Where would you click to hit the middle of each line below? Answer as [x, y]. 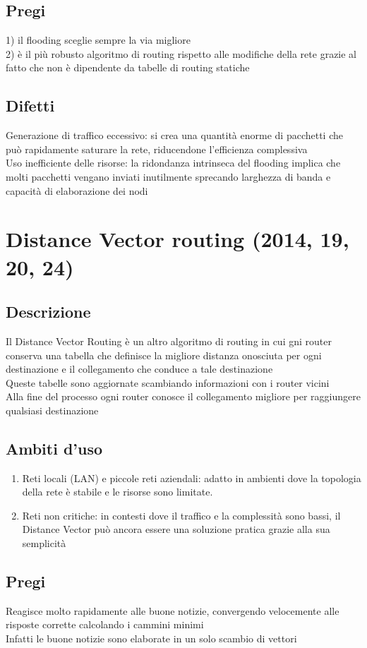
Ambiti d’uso [54, 448]
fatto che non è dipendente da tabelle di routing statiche [128, 67]
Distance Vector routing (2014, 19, [178, 239]
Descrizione [48, 312]
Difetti [30, 106]
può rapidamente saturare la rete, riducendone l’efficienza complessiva [157, 149]
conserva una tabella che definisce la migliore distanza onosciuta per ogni [164, 355]
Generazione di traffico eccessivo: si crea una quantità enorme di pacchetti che [174, 135]
